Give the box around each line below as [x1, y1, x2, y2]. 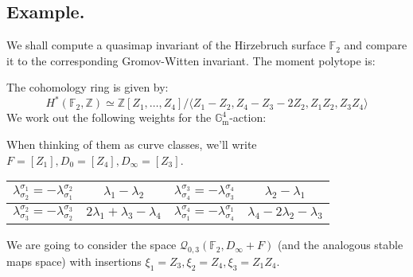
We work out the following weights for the [6, 109, 212, 126]
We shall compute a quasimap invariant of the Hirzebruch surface [6, 37, 325, 53]
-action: [229, 109, 267, 126]
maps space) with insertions [6, 252, 142, 269]
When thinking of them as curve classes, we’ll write [6, 136, 257, 153]
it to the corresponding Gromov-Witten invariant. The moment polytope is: [6, 52, 376, 68]
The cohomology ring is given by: [6, 79, 169, 96]
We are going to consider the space [6, 236, 177, 253]
